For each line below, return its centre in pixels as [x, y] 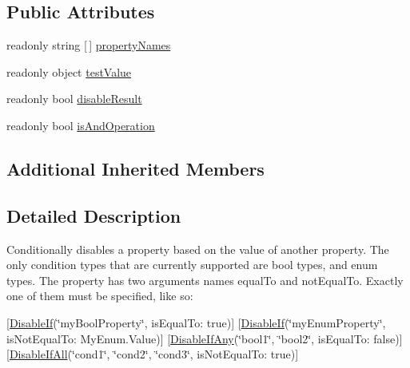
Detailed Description [94, 215]
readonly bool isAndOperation [81, 125]
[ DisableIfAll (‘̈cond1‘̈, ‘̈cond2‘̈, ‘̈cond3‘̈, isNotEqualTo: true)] [153, 354]
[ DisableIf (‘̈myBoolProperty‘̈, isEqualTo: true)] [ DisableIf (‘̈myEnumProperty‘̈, [196, 322]
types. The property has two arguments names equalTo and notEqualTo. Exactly [205, 280]
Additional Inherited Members [135, 168]
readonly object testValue [69, 71]
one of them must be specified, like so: [100, 296]
